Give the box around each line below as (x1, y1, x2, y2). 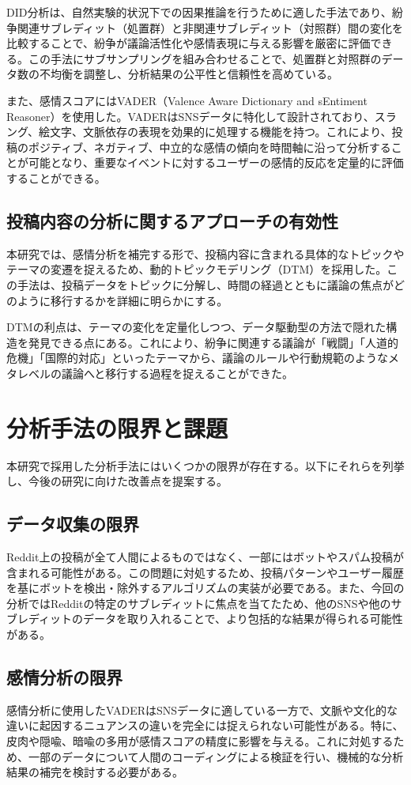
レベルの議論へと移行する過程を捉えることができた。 (17, 364, 293, 381)
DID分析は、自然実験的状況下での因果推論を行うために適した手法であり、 (6, 4, 392, 20)
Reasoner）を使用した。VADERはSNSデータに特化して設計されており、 (6, 108, 375, 124)
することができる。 (6, 169, 106, 186)
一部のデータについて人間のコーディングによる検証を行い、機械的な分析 (28, 748, 404, 764)
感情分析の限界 (6, 664, 123, 689)
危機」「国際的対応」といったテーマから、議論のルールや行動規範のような (6, 349, 388, 366)
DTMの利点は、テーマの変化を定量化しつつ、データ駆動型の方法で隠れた (6, 319, 386, 335)
